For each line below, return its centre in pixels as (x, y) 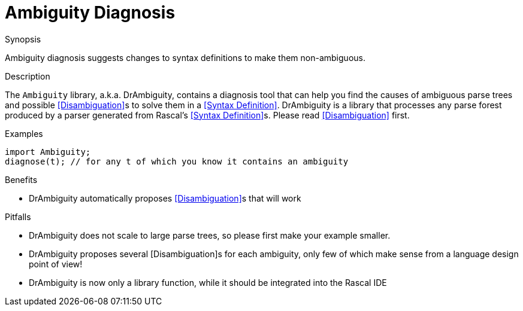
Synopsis (23, 39)
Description (28, 76)
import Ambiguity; (48, 152)
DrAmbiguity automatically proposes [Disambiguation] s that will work (165, 198)
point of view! (56, 264)
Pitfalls (18, 217)
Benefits (21, 179)
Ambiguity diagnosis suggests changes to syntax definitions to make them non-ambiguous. (185, 57)
